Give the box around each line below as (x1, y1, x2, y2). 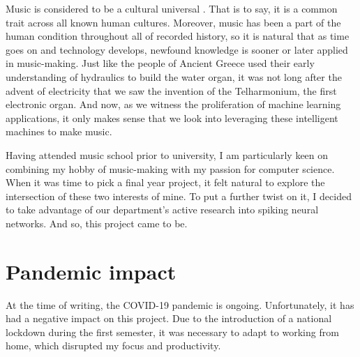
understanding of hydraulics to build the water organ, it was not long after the (6, 69, 342, 84)
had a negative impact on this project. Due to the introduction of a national (6, 311, 332, 326)
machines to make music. (6, 124, 112, 139)
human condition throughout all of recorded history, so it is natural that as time (6, 29, 350, 43)
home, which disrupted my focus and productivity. (6, 338, 221, 353)
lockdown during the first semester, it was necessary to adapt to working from (6, 324, 339, 339)
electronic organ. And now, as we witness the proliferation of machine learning (6, 97, 341, 112)
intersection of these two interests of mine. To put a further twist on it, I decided (6, 188, 352, 203)
